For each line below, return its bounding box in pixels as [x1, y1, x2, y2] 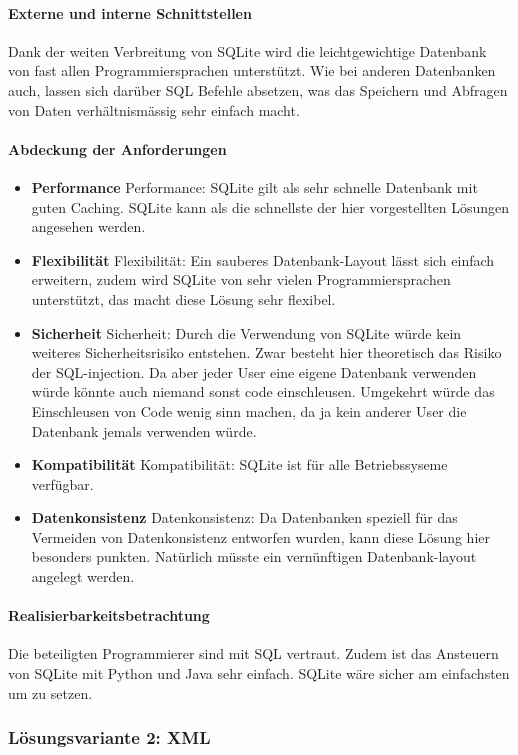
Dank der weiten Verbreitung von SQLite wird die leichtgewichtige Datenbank [8, 40, 487, 61]
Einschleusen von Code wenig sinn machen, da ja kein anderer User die [31, 400, 467, 421]
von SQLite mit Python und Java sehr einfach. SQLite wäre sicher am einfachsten [8, 663, 510, 684]
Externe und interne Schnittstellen [8, 2, 252, 23]
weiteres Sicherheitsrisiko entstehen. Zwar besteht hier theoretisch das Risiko [31, 342, 502, 363]
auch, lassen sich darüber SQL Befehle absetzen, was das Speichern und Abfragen [8, 79, 508, 100]
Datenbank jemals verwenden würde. [31, 420, 257, 441]
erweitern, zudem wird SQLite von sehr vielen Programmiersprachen [31, 269, 451, 290]
